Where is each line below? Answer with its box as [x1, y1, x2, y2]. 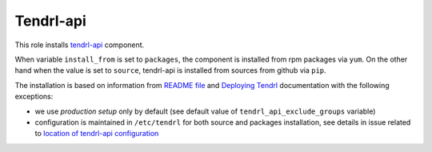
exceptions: [14, 92, 54, 102]
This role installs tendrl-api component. [14, 40, 145, 50]
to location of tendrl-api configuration [34, 129, 159, 138]
